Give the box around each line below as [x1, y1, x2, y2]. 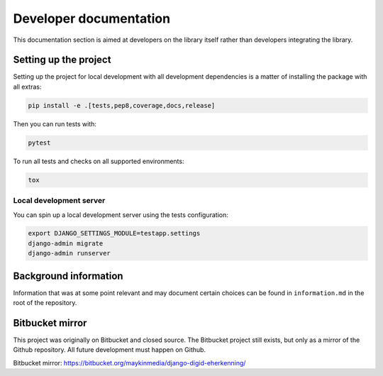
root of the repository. [13, 299, 77, 307]
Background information [13, 270, 123, 282]
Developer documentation [13, 11, 170, 26]
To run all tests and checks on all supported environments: [13, 157, 184, 165]
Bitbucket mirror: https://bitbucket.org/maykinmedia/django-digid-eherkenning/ [13, 358, 246, 367]
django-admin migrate [28, 239, 104, 248]
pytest [28, 138, 51, 147]
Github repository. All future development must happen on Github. [13, 345, 206, 354]
